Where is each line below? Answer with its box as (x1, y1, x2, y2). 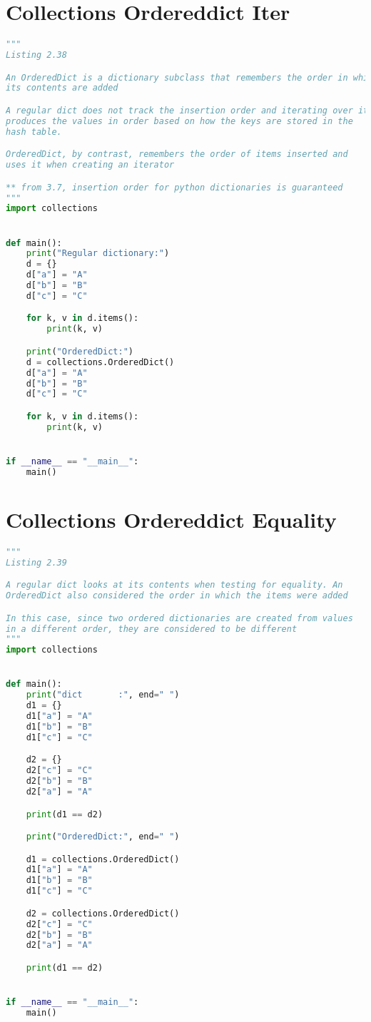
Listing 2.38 (6, 50, 67, 60)
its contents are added (6, 83, 118, 93)
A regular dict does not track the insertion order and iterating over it (6, 105, 369, 116)
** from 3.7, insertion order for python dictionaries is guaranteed (6, 182, 343, 193)
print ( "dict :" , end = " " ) (26, 690, 180, 700)
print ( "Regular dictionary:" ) (26, 248, 170, 259)
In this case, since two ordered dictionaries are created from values (6, 613, 353, 623)
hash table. (6, 126, 62, 137)
